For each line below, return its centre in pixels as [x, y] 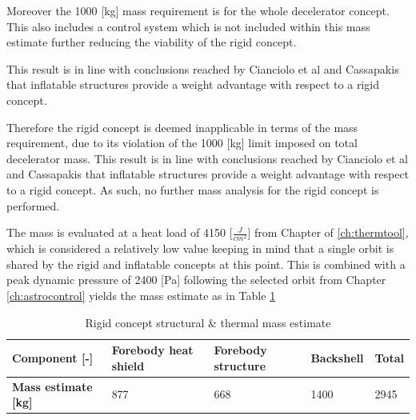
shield [128, 365]
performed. [33, 205]
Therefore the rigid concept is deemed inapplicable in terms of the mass [182, 127]
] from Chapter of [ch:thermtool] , [328, 232]
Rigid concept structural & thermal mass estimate [208, 322]
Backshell [337, 358]
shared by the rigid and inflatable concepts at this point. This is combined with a [206, 264]
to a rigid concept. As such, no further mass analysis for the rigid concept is [193, 189]
